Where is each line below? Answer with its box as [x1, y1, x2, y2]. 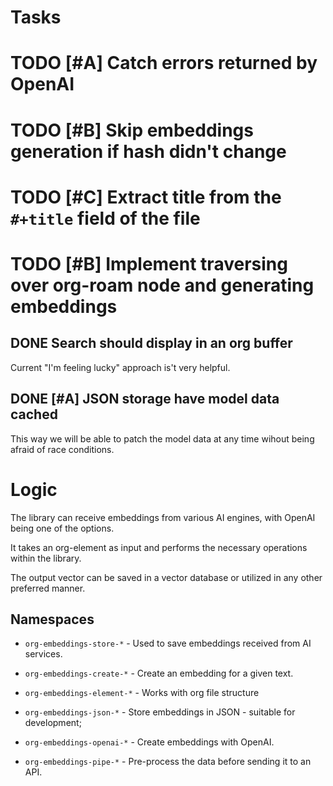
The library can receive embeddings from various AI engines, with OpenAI [10, 511, 316, 523]
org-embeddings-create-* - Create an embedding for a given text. [24, 667, 294, 680]
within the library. [10, 552, 82, 564]
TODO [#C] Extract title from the [10, 186, 282, 208]
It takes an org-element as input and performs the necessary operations [10, 541, 308, 553]
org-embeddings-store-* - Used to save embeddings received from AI [24, 637, 312, 650]
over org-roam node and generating [10, 274, 315, 296]
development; [24, 717, 82, 729]
